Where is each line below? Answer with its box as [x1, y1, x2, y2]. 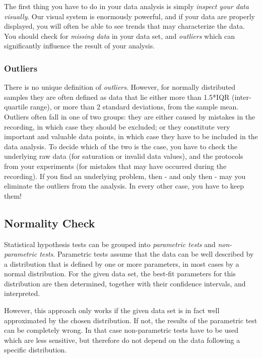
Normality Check [4, 215, 95, 230]
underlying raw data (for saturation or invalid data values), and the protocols [4, 151, 243, 161]
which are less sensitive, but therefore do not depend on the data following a [4, 334, 240, 345]
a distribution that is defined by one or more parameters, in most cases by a [4, 258, 239, 269]
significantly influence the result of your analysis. [4, 40, 155, 51]
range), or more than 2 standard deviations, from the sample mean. [30, 101, 239, 112]
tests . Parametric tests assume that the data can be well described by [39, 249, 254, 259]
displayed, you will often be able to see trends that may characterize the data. [4, 21, 245, 31]
